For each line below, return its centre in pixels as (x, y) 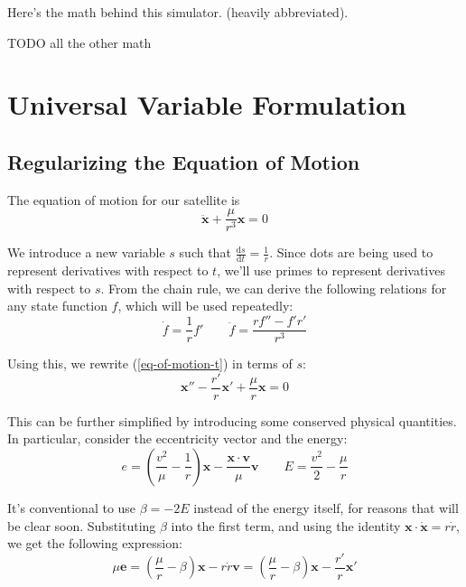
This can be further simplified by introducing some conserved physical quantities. (232, 420)
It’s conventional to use (72, 507)
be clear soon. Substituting (82, 525)
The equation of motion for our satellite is (124, 199)
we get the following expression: (95, 543)
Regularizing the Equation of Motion (184, 161)
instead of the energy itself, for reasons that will (326, 507)
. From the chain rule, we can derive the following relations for (274, 288)
